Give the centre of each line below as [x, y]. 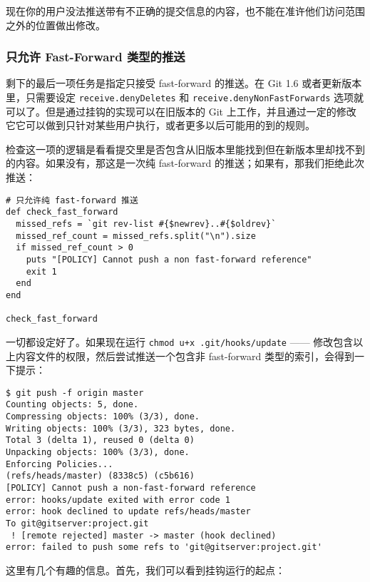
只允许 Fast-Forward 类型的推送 [96, 57]
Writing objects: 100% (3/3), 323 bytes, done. [121, 428]
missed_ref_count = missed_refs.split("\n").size [136, 236]
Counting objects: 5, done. [72, 405]
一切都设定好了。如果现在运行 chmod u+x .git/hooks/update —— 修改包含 [180, 341]
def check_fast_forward [62, 212]
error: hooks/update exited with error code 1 [118, 500]
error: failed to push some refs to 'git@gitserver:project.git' [164, 547]
